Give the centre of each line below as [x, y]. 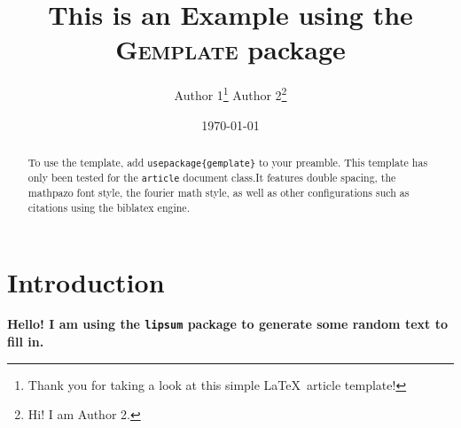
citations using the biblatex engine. [109, 207]
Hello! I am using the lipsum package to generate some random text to [227, 324]
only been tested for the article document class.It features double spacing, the [212, 178]
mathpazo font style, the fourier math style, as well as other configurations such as [219, 193]
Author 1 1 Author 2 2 [230, 93]
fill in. [26, 342]
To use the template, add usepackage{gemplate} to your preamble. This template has [228, 162]
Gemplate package [230, 49]
